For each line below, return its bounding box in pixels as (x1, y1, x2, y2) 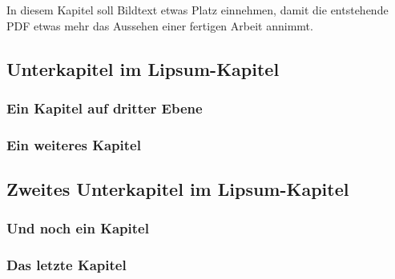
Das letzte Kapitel (6, 255, 127, 275)
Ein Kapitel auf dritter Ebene (6, 98, 203, 118)
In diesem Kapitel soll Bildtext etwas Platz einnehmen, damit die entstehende (6, 2, 389, 18)
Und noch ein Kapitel (6, 218, 149, 238)
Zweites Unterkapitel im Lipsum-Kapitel (6, 177, 349, 201)
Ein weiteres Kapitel (6, 134, 141, 154)
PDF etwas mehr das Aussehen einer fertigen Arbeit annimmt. (6, 17, 313, 34)
